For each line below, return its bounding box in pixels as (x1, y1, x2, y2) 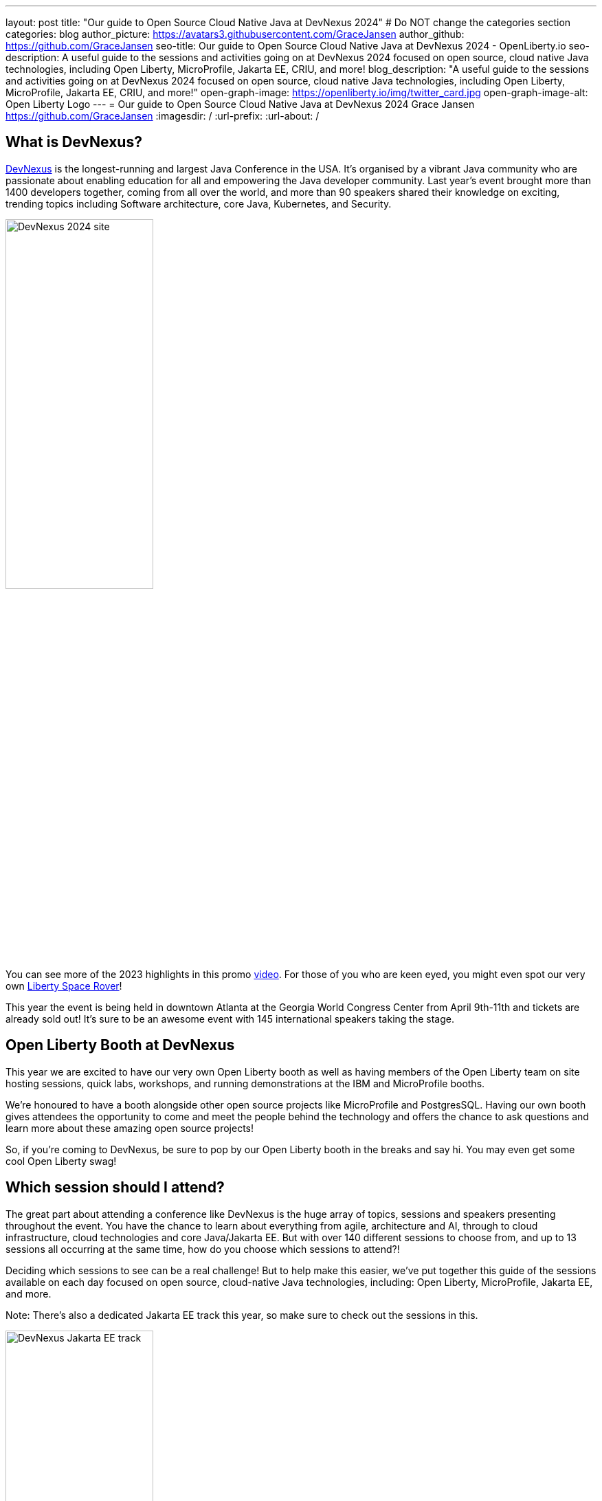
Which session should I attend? (5, 1179, 225, 1197)
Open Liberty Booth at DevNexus (5, 1036, 235, 1054)
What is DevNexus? (5, 133, 142, 151)
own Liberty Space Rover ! (5, 979, 122, 992)
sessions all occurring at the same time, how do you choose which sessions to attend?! (5, 1243, 400, 1255)
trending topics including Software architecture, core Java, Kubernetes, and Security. (5, 197, 392, 210)
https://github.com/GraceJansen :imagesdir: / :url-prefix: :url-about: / (5, 110, 320, 122)
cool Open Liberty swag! (5, 1155, 117, 1167)
